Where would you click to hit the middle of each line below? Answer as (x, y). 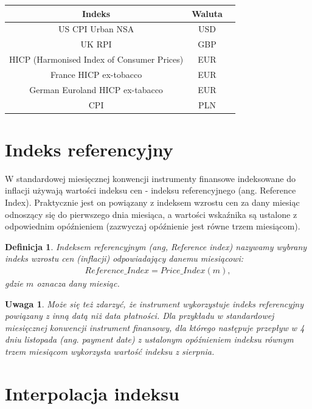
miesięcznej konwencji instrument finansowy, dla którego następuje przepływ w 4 (155, 327)
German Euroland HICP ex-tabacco (96, 89)
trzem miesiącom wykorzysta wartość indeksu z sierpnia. (110, 351)
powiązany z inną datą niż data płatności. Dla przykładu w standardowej (140, 316)
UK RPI (96, 44)
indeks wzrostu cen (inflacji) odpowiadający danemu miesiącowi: (124, 258)
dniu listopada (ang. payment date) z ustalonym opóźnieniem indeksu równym (149, 339)
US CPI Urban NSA (96, 29)
